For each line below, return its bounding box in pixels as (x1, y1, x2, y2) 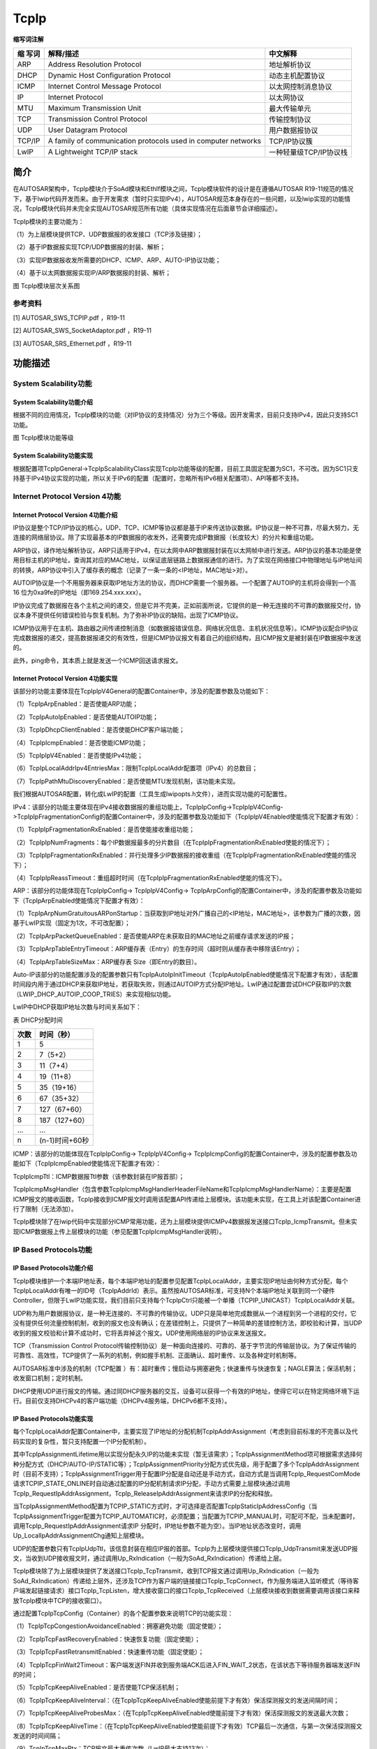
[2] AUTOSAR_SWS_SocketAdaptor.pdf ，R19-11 (13, 326, 151, 335)
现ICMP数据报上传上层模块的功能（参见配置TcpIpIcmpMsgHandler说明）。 (13, 1227, 226, 1235)
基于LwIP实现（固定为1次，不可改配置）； (13, 919, 131, 927)
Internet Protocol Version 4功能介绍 (13, 511, 118, 519)
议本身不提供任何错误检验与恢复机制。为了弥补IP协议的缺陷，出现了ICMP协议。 (13, 611, 242, 619)
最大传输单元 (269, 104, 311, 113)
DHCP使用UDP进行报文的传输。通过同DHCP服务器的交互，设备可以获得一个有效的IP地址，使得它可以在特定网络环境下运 (13, 1387, 360, 1395)
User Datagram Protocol (47, 125, 128, 134)
